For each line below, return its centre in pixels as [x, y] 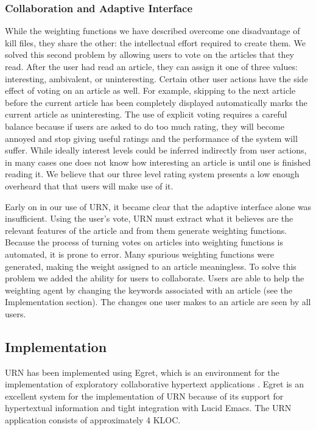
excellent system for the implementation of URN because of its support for [144, 396]
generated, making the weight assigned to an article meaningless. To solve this [151, 266]
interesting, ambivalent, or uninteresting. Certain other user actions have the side [156, 78]
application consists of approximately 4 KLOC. [93, 420]
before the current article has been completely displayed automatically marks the [156, 102]
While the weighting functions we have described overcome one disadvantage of [153, 31]
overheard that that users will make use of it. [89, 185]
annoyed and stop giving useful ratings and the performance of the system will [151, 138]
